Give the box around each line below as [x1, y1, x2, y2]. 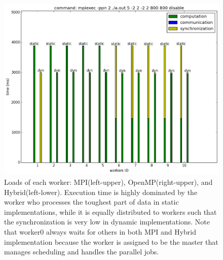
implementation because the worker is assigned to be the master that [4, 236, 218, 247]
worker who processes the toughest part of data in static [4, 197, 179, 207]
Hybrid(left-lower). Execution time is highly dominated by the [4, 186, 198, 197]
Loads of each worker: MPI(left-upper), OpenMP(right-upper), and [4, 176, 213, 187]
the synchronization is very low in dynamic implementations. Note [4, 216, 210, 227]
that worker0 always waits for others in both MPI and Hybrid [4, 226, 197, 237]
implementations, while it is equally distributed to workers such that [4, 206, 217, 217]
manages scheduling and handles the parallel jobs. [4, 246, 159, 257]
